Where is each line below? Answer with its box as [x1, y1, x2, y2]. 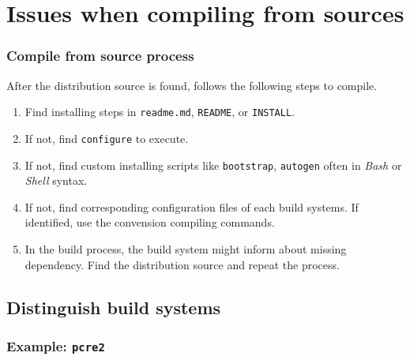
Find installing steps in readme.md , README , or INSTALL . [24, 103, 295, 120]
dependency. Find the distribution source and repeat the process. [24, 256, 340, 272]
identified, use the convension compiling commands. [24, 214, 275, 231]
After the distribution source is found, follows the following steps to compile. [6, 77, 378, 93]
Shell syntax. [24, 172, 88, 189]
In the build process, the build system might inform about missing [24, 240, 347, 257]
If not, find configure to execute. [24, 129, 189, 146]
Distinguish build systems [6, 294, 221, 319]
